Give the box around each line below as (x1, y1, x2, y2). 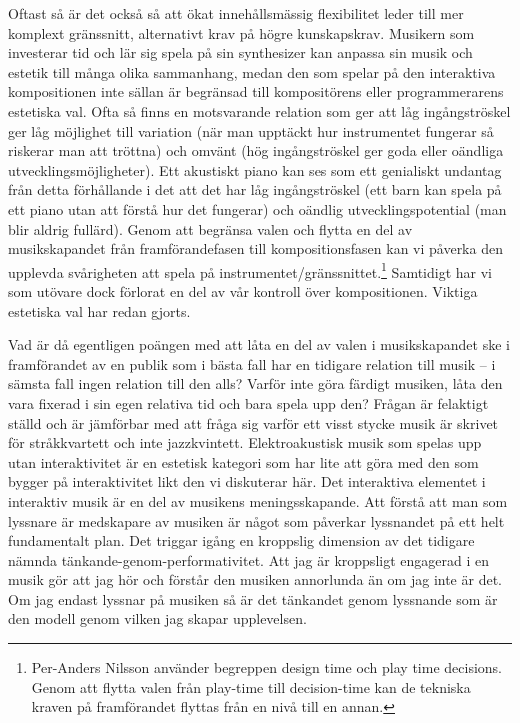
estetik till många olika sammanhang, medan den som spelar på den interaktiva (8, 61, 496, 82)
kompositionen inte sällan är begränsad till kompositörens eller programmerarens (8, 81, 504, 102)
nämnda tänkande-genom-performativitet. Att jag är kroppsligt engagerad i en (8, 549, 489, 570)
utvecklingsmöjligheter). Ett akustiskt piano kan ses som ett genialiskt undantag (8, 159, 502, 180)
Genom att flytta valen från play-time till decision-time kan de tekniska (31, 676, 471, 697)
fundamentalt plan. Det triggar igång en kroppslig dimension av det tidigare (8, 530, 475, 551)
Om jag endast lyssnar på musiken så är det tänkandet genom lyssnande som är (8, 588, 498, 609)
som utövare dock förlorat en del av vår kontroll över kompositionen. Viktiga (8, 280, 478, 301)
